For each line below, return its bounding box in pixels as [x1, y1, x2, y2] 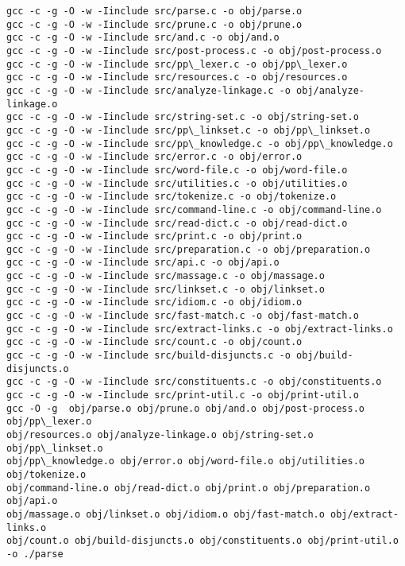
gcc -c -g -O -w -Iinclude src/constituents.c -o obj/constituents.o [6, 376, 382, 388]
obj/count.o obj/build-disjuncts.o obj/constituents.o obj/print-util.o [6, 535, 399, 547]
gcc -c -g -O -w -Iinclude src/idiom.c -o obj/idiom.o [6, 297, 303, 308]
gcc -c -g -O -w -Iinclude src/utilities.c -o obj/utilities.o [6, 177, 348, 189]
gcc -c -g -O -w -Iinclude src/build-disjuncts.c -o [6, 350, 291, 362]
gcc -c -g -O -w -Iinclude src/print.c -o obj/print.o [6, 231, 303, 242]
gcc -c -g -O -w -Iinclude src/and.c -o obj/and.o [6, 32, 280, 44]
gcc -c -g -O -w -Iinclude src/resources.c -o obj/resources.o [6, 72, 348, 83]
